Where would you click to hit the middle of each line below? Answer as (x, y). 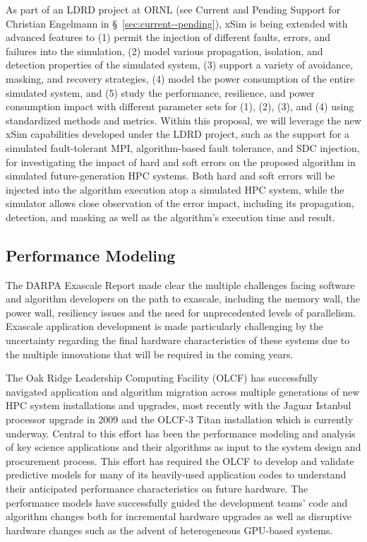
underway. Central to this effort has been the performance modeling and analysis (181, 433)
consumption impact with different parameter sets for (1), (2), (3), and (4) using (180, 106)
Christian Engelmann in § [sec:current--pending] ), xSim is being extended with (177, 23)
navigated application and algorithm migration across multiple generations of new (183, 391)
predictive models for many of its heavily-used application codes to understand (176, 475)
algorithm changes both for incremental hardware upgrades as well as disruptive (179, 516)
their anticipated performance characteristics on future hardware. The (157, 489)
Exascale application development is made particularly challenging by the (165, 326)
